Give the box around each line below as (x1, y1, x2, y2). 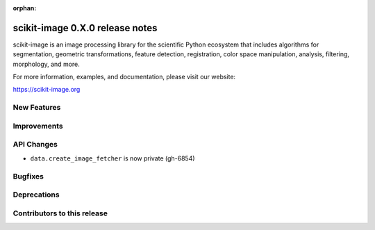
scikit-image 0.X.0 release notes (12, 22, 158, 34)
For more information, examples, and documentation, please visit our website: (12, 73, 236, 81)
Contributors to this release (12, 208, 108, 218)
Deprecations (12, 190, 60, 199)
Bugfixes (12, 171, 44, 181)
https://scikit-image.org (12, 85, 81, 94)
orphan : (12, 4, 37, 12)
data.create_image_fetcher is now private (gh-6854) (30, 154, 195, 163)
